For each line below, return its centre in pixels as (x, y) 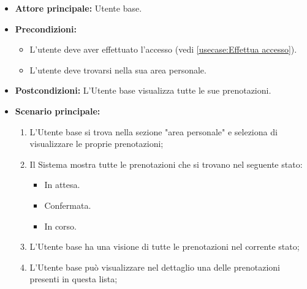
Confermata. (68, 205)
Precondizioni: (46, 28)
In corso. (61, 226)
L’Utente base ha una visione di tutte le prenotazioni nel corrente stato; (165, 246)
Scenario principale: (58, 111)
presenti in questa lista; (74, 279)
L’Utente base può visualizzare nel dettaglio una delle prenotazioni (155, 267)
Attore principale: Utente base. (78, 8)
